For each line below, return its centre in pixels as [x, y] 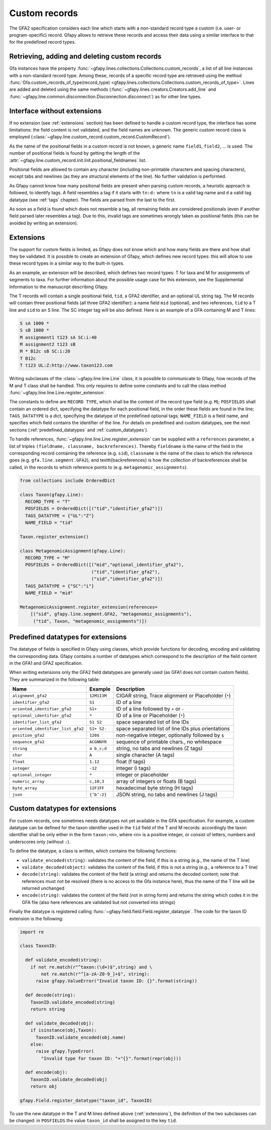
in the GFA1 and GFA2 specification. [46, 663]
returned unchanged [43, 888]
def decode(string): [50, 995]
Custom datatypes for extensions [63, 809]
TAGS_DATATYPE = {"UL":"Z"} [60, 516]
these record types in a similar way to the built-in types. [67, 263]
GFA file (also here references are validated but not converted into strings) [99, 902]
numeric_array [28, 781]
